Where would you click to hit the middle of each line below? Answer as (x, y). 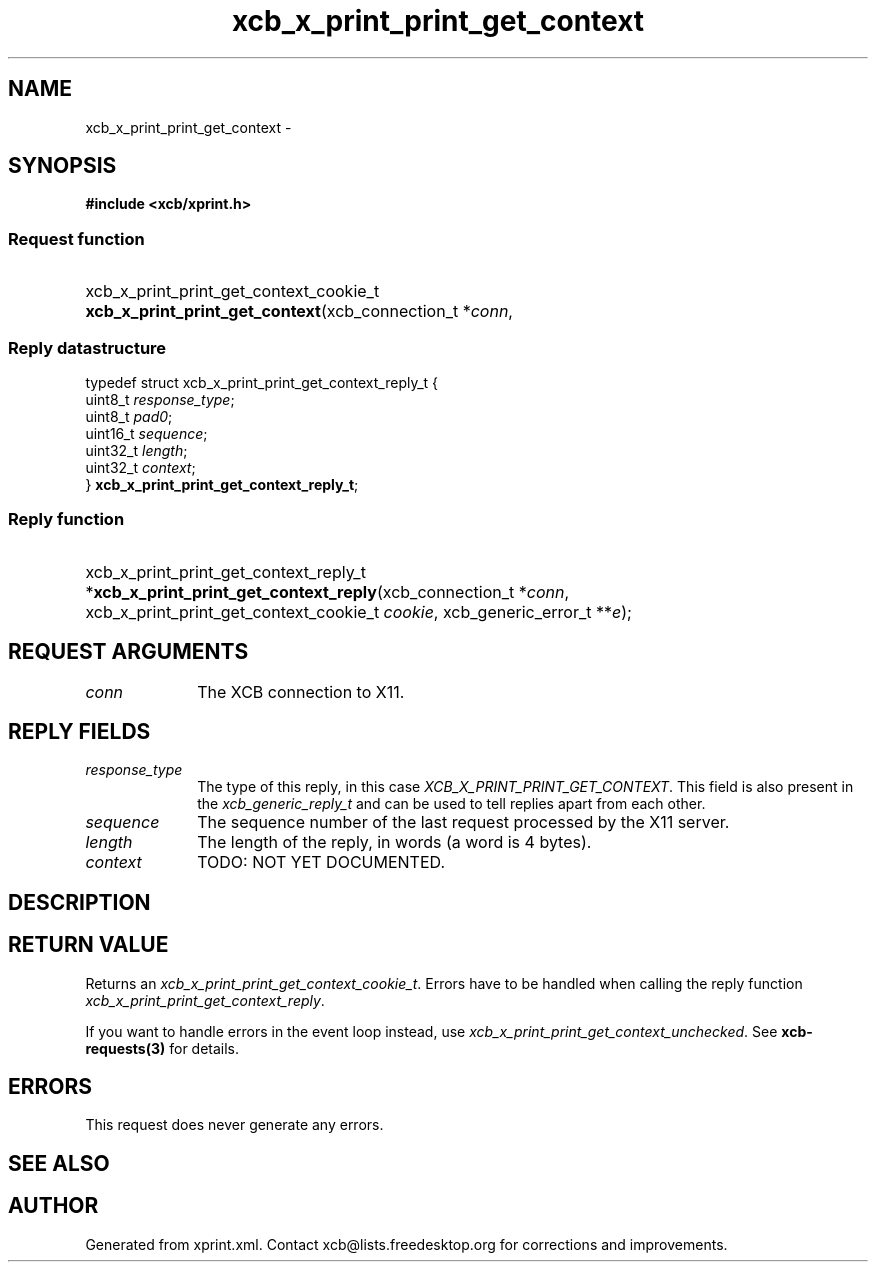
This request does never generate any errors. (234, 1125)
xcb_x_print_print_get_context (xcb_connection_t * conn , (299, 311)
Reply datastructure (87, 347)
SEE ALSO (59, 1163)
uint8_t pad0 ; (129, 416)
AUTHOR (53, 1206)
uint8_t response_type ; (160, 399)
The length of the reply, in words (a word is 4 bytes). (394, 842)
